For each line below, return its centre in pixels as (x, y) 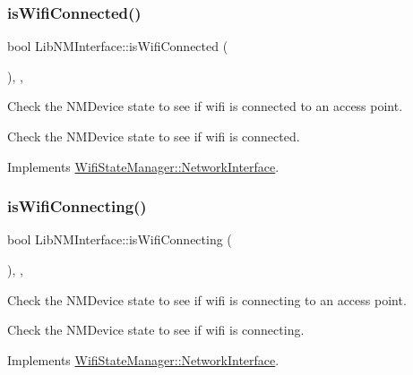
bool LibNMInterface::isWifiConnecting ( (120, 239)
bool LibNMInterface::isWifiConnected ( (118, 46)
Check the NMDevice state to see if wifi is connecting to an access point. (207, 299)
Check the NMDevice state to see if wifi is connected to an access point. (205, 106)
